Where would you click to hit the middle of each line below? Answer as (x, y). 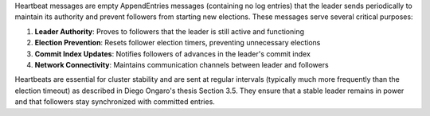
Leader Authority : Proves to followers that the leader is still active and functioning (170, 31)
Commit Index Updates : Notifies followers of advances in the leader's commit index (172, 54)
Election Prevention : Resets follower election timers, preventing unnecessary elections (178, 43)
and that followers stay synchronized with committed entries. (115, 102)
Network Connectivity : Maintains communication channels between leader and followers (182, 64)
